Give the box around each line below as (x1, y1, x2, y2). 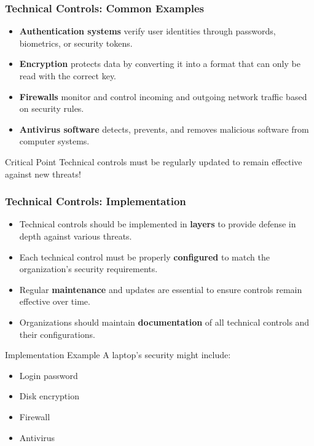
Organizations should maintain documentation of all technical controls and (19, 315, 310, 328)
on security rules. (19, 102, 84, 115)
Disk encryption (19, 389, 79, 402)
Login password (19, 369, 78, 381)
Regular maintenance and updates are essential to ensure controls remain (19, 283, 302, 295)
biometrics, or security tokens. (19, 36, 133, 49)
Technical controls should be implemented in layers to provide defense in (19, 217, 296, 230)
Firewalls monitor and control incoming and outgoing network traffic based (19, 90, 307, 103)
